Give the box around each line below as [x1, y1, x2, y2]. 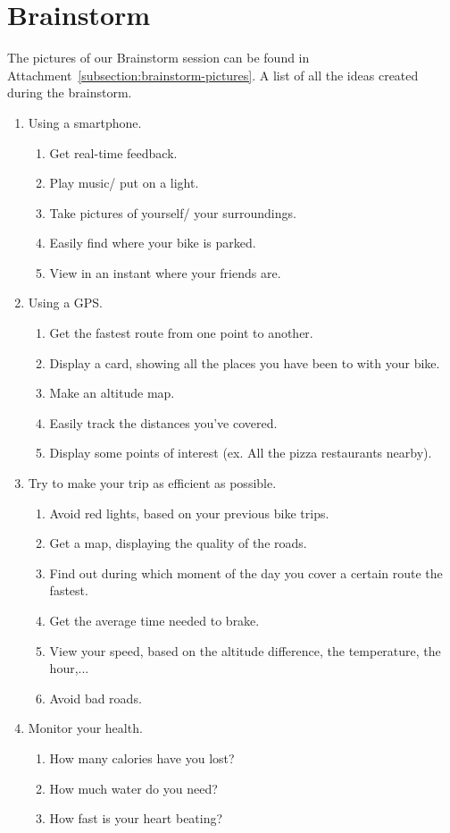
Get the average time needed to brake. [49, 611, 260, 629]
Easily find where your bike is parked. [49, 233, 256, 252]
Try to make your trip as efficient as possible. [28, 474, 277, 492]
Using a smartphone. [28, 113, 142, 131]
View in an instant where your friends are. [49, 263, 281, 282]
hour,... [49, 659, 89, 677]
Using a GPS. [28, 293, 104, 312]
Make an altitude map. [49, 383, 175, 402]
